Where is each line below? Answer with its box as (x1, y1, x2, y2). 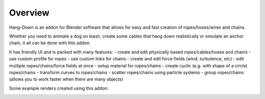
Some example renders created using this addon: (9, 85, 109, 91)
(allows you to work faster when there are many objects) (9, 76, 124, 82)
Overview (9, 7, 50, 18)
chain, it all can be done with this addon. (9, 40, 91, 46)
